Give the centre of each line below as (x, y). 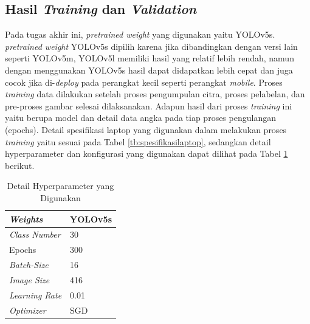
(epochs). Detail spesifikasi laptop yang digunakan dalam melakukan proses (146, 129)
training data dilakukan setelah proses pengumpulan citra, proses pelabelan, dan (155, 94)
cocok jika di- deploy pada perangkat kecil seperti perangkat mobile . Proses (144, 82)
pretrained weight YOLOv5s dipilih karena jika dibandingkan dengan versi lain (151, 46)
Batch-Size (29, 265)
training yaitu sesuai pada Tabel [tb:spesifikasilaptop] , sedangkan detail (138, 141)
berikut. (20, 165)
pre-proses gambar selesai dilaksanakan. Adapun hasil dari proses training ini (149, 105)
